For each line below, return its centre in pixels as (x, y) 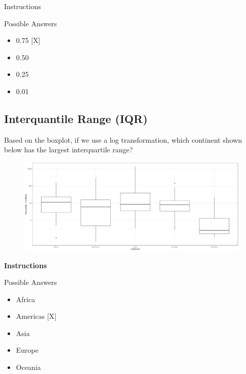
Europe (27, 350)
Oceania (28, 367)
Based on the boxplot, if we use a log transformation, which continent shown (123, 139)
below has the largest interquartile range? (69, 150)
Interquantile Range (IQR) (76, 118)
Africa (26, 299)
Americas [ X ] (36, 316)
